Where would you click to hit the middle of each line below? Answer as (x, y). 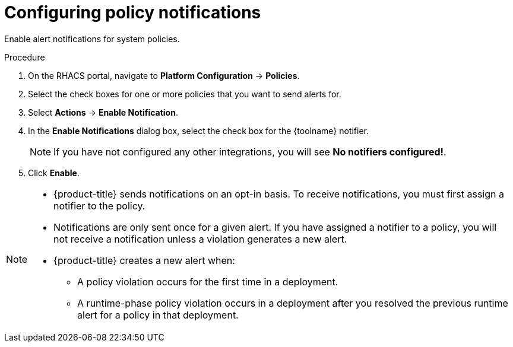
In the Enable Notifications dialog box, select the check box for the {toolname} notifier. (199, 130)
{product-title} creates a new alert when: (144, 260)
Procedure (25, 57)
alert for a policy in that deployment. (158, 315)
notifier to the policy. (99, 206)
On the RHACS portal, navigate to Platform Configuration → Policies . (164, 75)
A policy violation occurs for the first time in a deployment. (208, 281)
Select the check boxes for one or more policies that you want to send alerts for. (185, 94)
